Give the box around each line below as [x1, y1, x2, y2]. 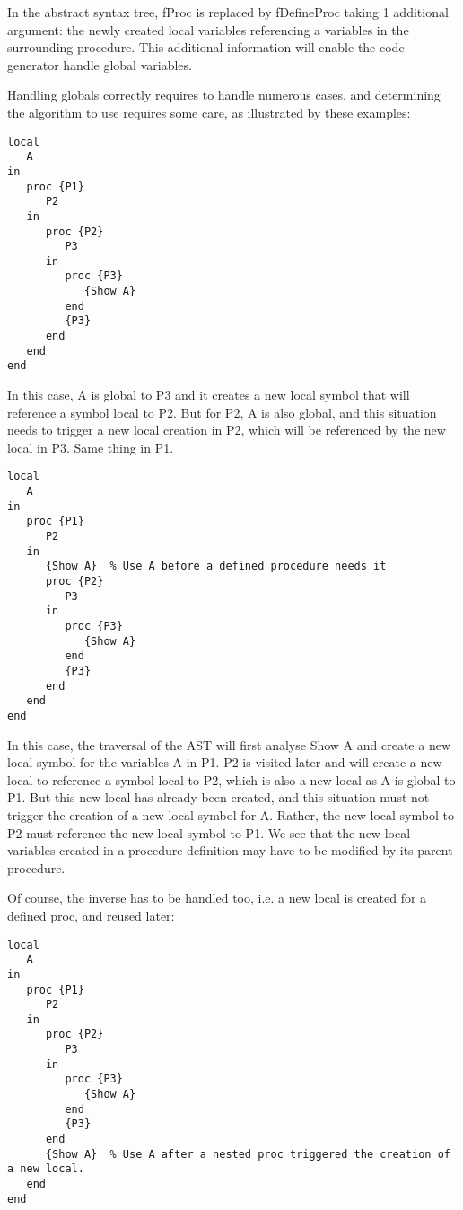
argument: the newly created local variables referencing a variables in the [7, 20, 409, 39]
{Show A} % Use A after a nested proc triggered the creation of [45, 1147, 450, 1161]
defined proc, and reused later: [7, 905, 175, 924]
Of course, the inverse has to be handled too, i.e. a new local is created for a [7, 888, 427, 907]
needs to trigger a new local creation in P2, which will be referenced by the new [7, 420, 446, 439]
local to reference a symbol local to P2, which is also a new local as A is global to [7, 770, 456, 789]
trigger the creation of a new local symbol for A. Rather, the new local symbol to [7, 805, 454, 824]
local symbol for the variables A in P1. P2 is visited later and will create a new [7, 753, 442, 772]
